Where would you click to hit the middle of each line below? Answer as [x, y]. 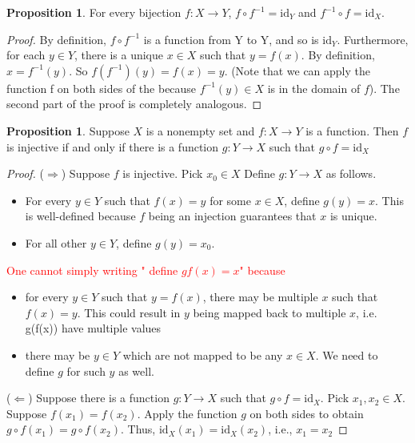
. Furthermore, [373, 39]
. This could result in [129, 312]
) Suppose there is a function [99, 398]
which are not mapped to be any [203, 354]
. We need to [347, 354]
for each [26, 55]
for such [86, 371]
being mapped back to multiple [269, 312]
